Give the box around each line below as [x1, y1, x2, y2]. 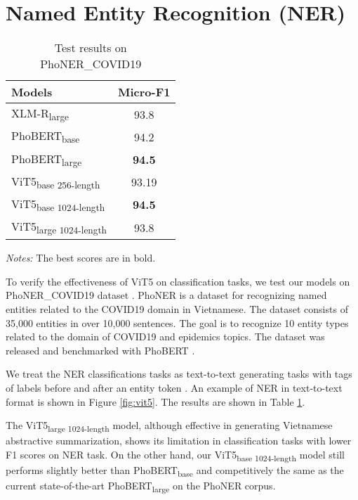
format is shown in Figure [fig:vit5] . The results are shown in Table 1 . [6, 394, 305, 409]
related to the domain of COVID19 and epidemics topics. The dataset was [6, 329, 325, 344]
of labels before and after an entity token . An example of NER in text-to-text [6, 380, 343, 395]
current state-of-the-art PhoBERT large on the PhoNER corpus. [6, 478, 276, 494]
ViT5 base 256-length [11, 172, 100, 191]
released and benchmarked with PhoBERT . [6, 342, 195, 357]
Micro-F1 [118, 84, 171, 101]
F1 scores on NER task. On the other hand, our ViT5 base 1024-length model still [6, 447, 345, 463]
